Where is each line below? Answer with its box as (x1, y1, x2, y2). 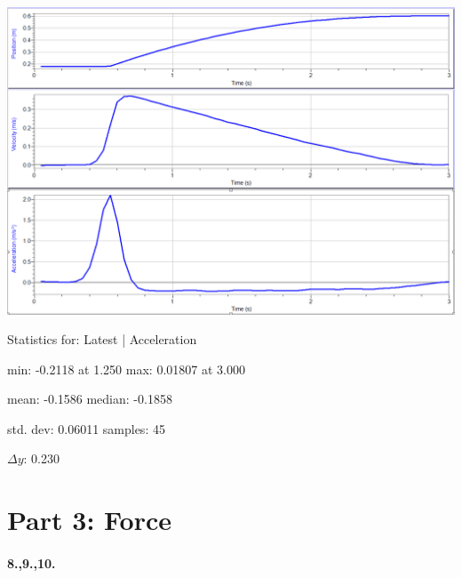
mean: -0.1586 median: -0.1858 (7, 389, 172, 408)
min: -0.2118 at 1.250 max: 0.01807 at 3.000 (7, 359, 245, 378)
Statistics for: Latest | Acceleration (7, 330, 197, 349)
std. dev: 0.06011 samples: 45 (7, 419, 165, 438)
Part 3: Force (7, 502, 172, 538)
